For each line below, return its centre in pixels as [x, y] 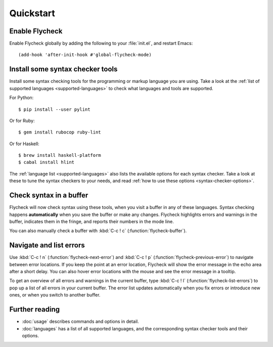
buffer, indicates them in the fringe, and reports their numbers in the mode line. [92, 221]
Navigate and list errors [47, 245]
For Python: [21, 98]
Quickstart [32, 13]
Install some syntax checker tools [63, 69]
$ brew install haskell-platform [60, 155]
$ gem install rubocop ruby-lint [60, 132]
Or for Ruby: [22, 120]
